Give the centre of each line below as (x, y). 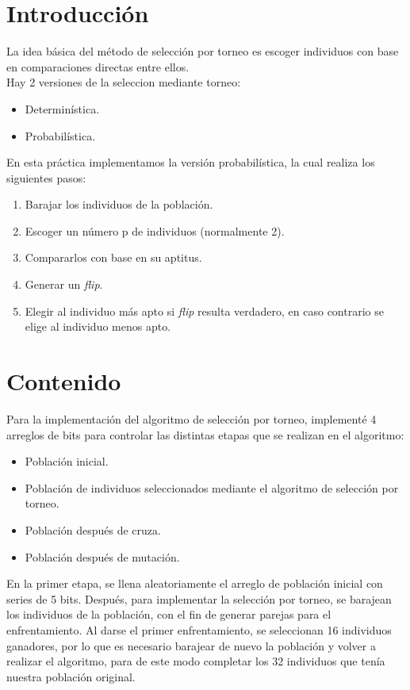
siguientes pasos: (46, 177)
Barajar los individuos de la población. (119, 204)
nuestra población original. (71, 676)
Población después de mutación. (102, 556)
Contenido (64, 381)
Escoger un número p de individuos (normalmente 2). (155, 230)
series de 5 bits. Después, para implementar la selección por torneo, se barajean (199, 598)
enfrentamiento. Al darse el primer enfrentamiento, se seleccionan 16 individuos (199, 629)
